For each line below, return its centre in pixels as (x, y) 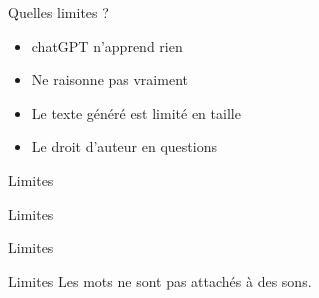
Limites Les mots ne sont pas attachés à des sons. (160, 280)
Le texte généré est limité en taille (136, 112)
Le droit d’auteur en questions (124, 146)
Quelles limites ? (58, 12)
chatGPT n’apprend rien (107, 45)
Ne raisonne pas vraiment (109, 79)
